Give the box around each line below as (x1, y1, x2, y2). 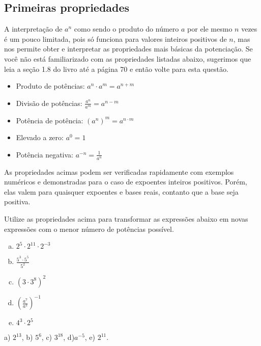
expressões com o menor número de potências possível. (4, 223, 174, 234)
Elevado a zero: (16, 132, 64, 143)
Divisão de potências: (16, 97, 82, 108)
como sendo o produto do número (74, 23, 179, 34)
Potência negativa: (16, 149, 73, 159)
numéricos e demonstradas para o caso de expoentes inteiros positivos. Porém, (4, 176, 247, 187)
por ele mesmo (187, 23, 233, 34)
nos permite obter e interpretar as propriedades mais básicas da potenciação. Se (4, 43, 253, 54)
